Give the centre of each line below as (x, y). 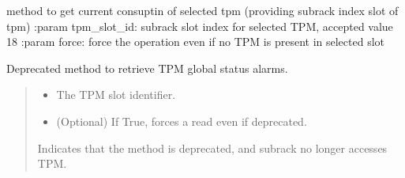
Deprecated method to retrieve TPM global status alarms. (147, 68)
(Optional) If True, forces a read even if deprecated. (182, 121)
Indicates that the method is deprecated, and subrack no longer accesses (212, 148)
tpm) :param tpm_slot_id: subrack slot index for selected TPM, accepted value (200, 26)
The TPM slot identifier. (116, 95)
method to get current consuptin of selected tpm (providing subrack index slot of (202, 10)
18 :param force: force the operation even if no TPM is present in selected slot (195, 42)
